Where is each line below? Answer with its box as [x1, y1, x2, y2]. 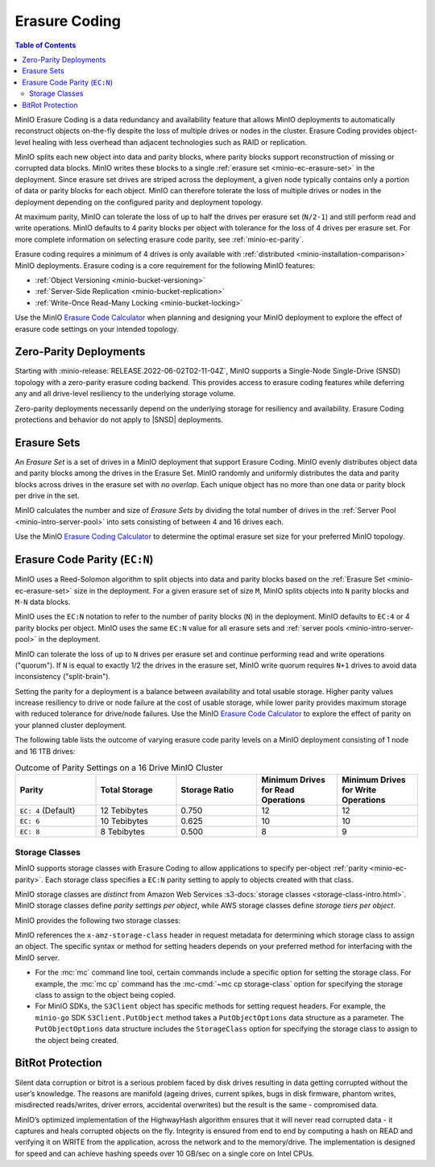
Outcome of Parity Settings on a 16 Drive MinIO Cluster [14, 762, 223, 773]
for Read [261, 784, 295, 796]
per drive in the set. [14, 491, 80, 501]
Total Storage [100, 784, 153, 796]
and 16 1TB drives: [14, 746, 76, 756]
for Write [341, 784, 377, 796]
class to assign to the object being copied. [35, 991, 176, 1000]
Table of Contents [14, 40, 77, 50]
